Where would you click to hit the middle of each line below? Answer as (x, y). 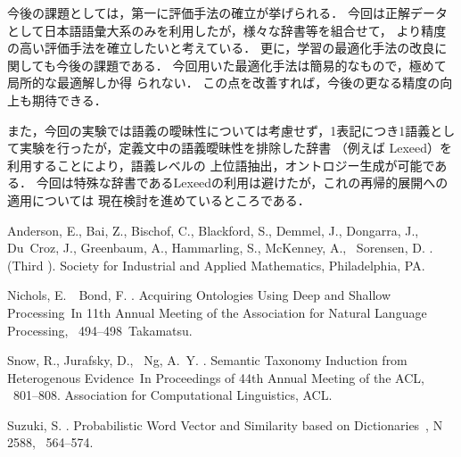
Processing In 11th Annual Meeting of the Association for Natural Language (217, 312)
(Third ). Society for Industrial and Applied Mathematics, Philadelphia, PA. (216, 265)
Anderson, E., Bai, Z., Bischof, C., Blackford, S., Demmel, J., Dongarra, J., (213, 230)
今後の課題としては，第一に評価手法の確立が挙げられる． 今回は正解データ (227, 12)
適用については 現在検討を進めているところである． (159, 199)
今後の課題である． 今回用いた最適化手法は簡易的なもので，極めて (251, 65)
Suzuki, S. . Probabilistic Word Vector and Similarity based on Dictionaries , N (225, 424)
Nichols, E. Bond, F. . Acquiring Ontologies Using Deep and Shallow (199, 295)
